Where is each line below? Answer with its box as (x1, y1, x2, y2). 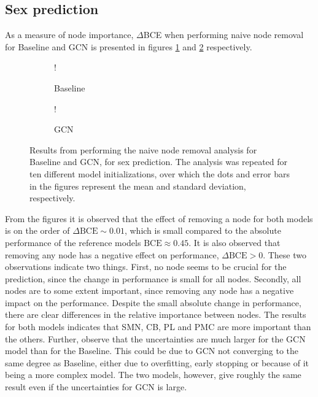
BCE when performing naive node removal (143, 28, 304, 41)
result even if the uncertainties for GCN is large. (5, 380, 187, 393)
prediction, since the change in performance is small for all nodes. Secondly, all (5, 272, 301, 285)
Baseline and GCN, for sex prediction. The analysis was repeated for (29, 155, 288, 168)
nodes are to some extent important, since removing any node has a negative (5, 284, 294, 297)
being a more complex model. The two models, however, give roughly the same (5, 368, 301, 381)
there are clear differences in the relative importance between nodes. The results (5, 308, 306, 321)
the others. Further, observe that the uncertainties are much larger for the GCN (5, 332, 306, 345)
